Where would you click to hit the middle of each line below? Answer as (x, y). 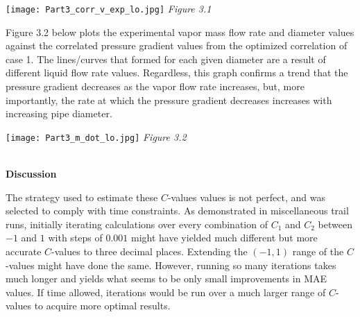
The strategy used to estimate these (82, 197)
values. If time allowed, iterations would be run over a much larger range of (166, 292)
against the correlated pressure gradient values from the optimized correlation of (177, 45)
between (335, 224)
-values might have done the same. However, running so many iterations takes (171, 265)
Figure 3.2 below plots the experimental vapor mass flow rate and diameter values (180, 32)
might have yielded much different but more (224, 238)
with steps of (75, 238)
